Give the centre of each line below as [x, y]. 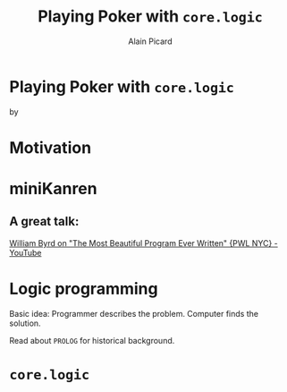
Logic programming [84, 289]
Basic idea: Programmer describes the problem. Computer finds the [134, 313]
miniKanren [53, 189]
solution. [25, 323]
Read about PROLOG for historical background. [92, 340]
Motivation [51, 147]
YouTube [25, 252]
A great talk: [44, 222]
